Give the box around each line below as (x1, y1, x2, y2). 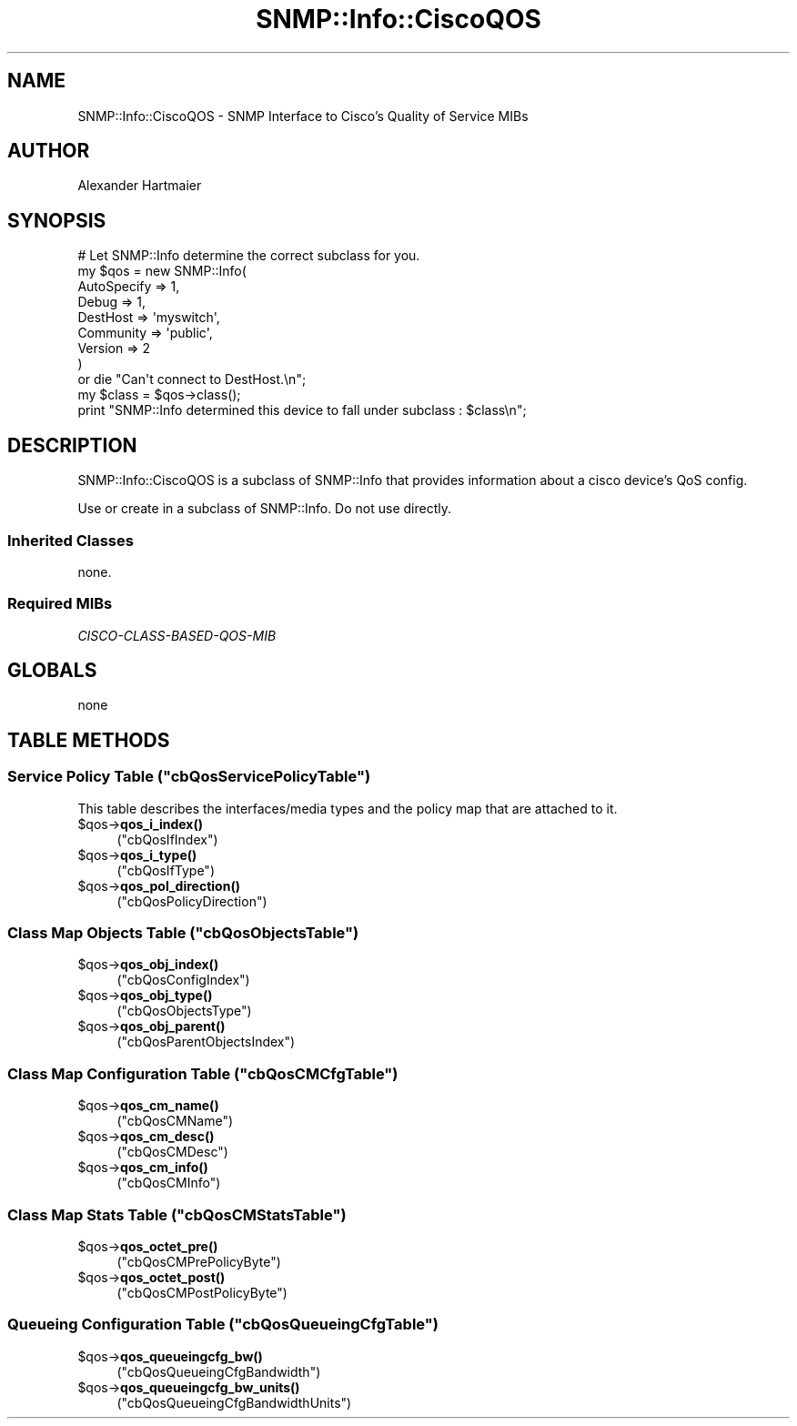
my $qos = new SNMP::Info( (77, 263, 247, 279)
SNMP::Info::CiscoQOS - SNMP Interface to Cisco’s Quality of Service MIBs (77, 107, 529, 124)
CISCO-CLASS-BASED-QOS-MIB (77, 627, 277, 643)
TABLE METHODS (7, 728, 170, 752)
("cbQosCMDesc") (116, 1144, 228, 1160)
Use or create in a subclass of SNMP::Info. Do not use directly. (77, 501, 451, 517)
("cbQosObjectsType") (116, 1003, 252, 1019)
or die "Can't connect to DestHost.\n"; (77, 371, 307, 388)
